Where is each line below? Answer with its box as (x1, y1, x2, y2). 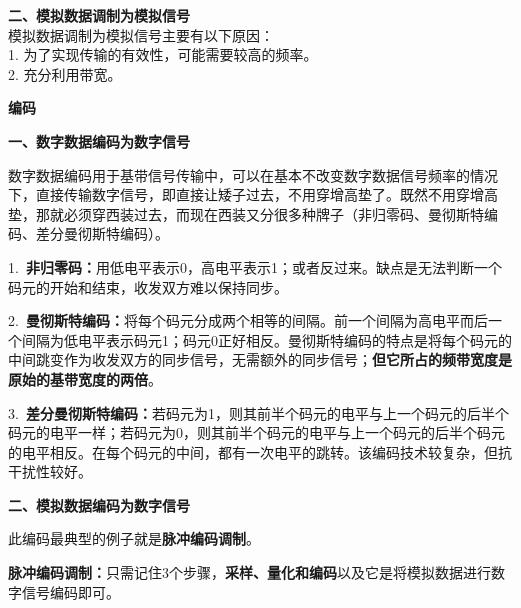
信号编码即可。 (21, 581, 120, 602)
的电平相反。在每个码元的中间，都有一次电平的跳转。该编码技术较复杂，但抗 (8, 441, 512, 462)
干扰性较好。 (8, 461, 92, 482)
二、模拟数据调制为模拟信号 (8, 5, 190, 25)
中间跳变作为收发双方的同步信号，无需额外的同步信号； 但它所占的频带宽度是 (8, 349, 512, 370)
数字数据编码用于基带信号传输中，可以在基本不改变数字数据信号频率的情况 (8, 164, 498, 185)
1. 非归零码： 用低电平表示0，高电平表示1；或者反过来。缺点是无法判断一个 (8, 256, 502, 277)
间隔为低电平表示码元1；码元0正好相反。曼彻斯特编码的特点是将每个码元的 (21, 329, 512, 350)
